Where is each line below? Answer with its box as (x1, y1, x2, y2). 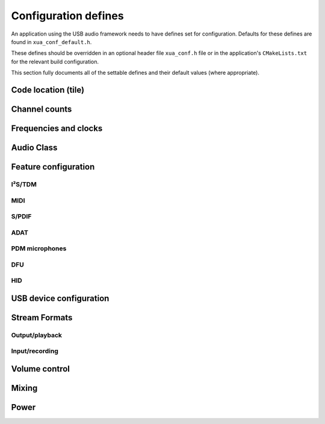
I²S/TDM (11, 180, 37, 188)
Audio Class (11, 142, 58, 153)
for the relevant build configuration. (11, 58, 99, 65)
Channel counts (11, 104, 72, 114)
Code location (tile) (11, 84, 84, 95)
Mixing (11, 383, 38, 393)
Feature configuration (11, 162, 95, 172)
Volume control (11, 364, 70, 374)
